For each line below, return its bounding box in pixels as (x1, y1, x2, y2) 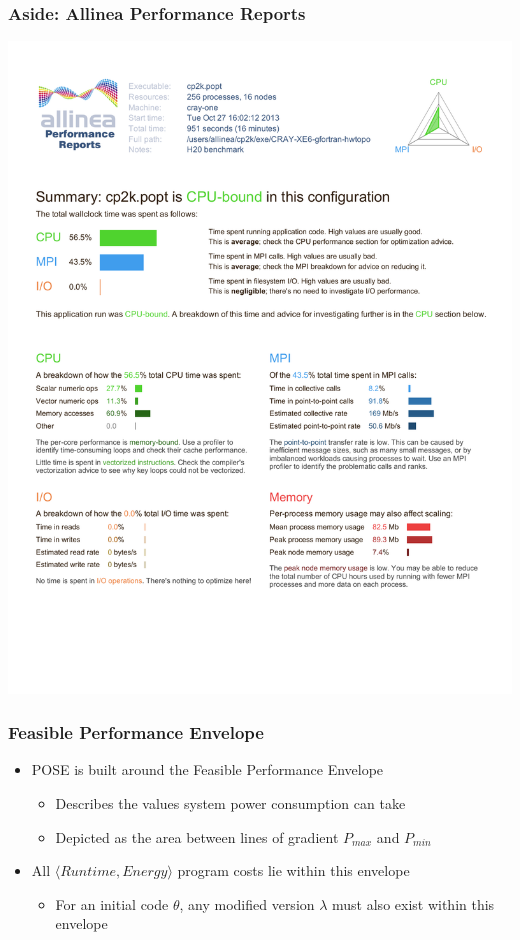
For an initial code (55, 893, 169, 914)
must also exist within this (332, 893, 495, 914)
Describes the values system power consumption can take (55, 793, 406, 814)
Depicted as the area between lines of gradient (55, 826, 339, 847)
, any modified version (179, 893, 315, 914)
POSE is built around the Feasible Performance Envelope (31, 759, 384, 780)
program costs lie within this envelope (177, 860, 410, 881)
